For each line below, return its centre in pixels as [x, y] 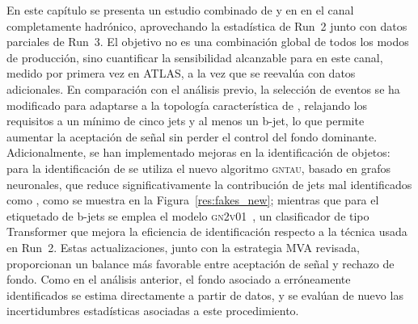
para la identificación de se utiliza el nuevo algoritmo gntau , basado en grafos [199, 168]
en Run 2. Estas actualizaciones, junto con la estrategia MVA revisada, [183, 247]
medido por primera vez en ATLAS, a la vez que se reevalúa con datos [181, 73]
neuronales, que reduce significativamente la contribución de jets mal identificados [209, 184]
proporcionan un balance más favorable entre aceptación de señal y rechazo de [201, 263]
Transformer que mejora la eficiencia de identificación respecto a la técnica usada [207, 231]
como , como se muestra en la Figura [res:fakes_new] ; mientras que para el [193, 200]
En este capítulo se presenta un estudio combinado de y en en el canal [180, 10]
